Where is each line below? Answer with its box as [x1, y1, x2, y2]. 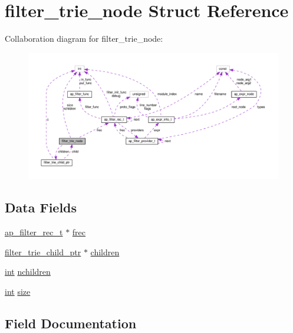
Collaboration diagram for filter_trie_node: [5, 32, 163, 45]
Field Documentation [5, 314, 137, 332]
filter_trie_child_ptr [5, 245, 81, 258]
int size [5, 285, 31, 297]
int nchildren [5, 265, 51, 278]
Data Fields [5, 198, 77, 217]
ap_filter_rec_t [5, 226, 63, 238]
